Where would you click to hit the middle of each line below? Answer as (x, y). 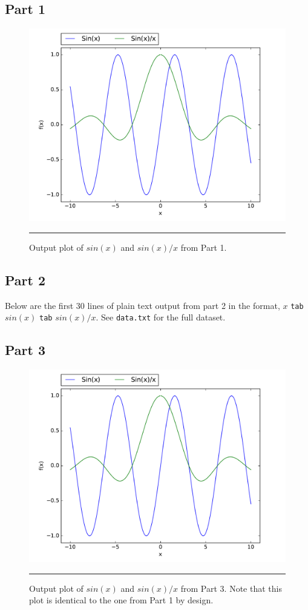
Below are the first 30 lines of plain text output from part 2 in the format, (143, 305)
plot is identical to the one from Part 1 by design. (121, 600)
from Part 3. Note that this (231, 588)
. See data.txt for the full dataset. (161, 317)
